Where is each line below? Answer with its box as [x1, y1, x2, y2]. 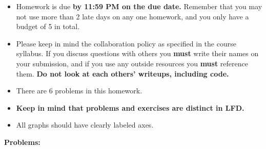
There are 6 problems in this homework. [16, 85, 142, 96]
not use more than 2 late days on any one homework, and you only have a [16, 11, 249, 21]
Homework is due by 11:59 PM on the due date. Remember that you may [16, 1, 262, 11]
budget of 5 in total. [16, 21, 80, 32]
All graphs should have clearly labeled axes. [16, 119, 154, 130]
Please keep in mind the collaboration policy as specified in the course [16, 38, 236, 48]
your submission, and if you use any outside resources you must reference [16, 58, 248, 68]
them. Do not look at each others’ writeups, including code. [16, 68, 229, 79]
